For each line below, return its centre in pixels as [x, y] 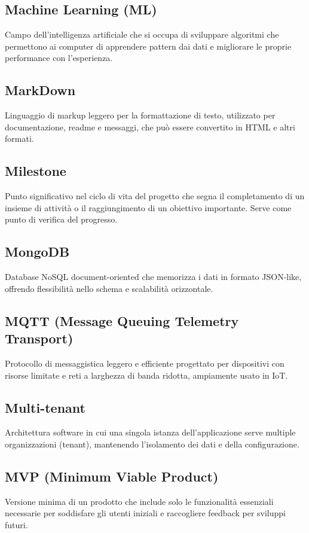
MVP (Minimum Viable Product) [112, 476]
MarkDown [40, 90]
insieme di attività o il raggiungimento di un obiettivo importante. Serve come [148, 207]
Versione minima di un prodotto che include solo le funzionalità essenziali [139, 501]
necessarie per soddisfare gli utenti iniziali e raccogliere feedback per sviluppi [146, 513]
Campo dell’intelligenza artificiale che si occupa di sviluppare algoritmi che [142, 34]
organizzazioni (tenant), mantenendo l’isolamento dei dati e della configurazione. [152, 444]
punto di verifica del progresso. [61, 219]
